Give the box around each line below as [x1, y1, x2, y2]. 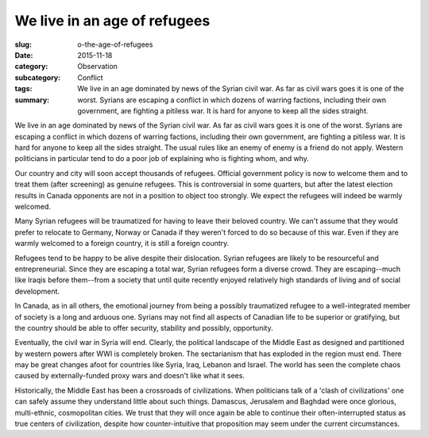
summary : [14, 95, 50, 105]
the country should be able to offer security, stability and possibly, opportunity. [14, 323, 273, 332]
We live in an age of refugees [14, 12, 211, 29]
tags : [14, 84, 33, 94]
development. [14, 286, 60, 296]
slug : [14, 40, 32, 49]
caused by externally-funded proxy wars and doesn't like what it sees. [14, 371, 245, 381]
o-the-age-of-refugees [77, 40, 153, 49]
